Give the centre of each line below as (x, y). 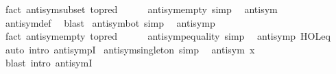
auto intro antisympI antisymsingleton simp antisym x (130, 49)
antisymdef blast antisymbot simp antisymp (110, 22)
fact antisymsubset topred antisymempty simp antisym (141, 9)
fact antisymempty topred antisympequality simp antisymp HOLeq (168, 36)
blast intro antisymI (49, 63)
